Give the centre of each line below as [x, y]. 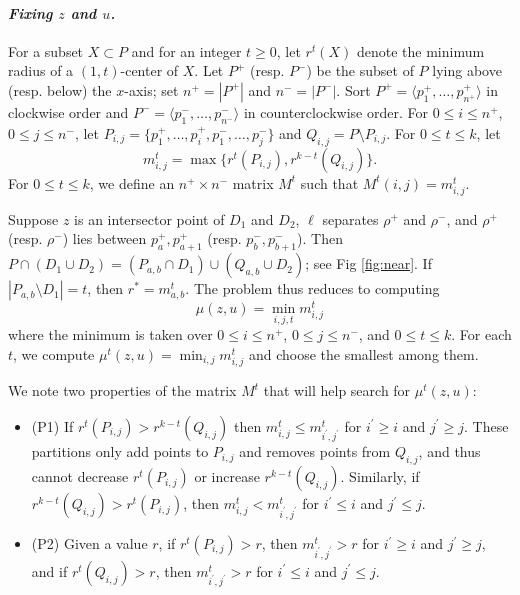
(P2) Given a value [89, 543]
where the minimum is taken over [110, 334]
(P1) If [52, 425]
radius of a [41, 70]
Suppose [33, 218]
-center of [149, 70]
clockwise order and [68, 111]
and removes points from [315, 451]
